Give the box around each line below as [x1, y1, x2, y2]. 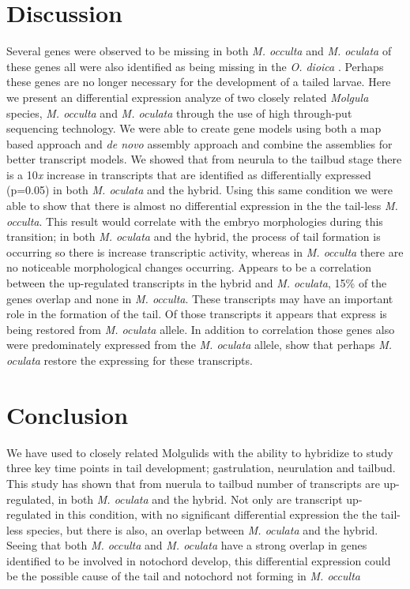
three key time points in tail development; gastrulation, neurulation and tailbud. [6, 460, 396, 476]
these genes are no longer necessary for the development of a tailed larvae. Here [6, 73, 391, 90]
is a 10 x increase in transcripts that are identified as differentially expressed [6, 166, 371, 182]
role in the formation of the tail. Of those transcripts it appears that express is [6, 306, 387, 322]
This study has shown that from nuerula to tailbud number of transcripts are [6, 475, 380, 491]
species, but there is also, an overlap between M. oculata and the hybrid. [26, 521, 378, 538]
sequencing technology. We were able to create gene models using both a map [6, 120, 382, 137]
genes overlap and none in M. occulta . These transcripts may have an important [6, 290, 393, 306]
